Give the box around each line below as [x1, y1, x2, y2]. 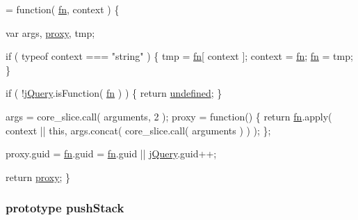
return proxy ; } [6, 169, 71, 184]
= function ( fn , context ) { [6, 2, 120, 16]
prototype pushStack [6, 199, 124, 217]
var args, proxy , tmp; [6, 25, 95, 40]
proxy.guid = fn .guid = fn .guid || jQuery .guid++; [6, 146, 217, 161]
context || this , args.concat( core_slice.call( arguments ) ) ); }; [6, 123, 271, 137]
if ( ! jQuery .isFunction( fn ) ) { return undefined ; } [6, 86, 222, 100]
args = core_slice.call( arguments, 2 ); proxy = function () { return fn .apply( [6, 109, 332, 123]
